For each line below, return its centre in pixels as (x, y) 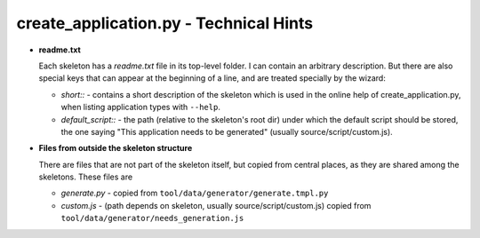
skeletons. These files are (86, 177)
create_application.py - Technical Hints (165, 23)
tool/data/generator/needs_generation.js (152, 218)
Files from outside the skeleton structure (116, 148)
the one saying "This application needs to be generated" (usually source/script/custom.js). (227, 131)
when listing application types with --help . (141, 107)
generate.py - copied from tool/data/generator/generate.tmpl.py (195, 193)
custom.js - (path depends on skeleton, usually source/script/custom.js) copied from (216, 205)
